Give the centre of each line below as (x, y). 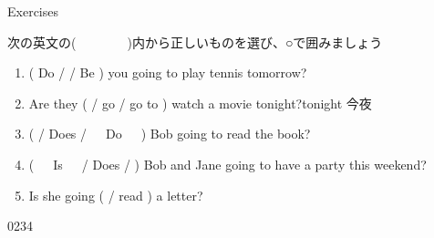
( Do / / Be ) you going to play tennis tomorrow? (168, 72)
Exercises (33, 11)
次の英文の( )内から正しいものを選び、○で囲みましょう (195, 41)
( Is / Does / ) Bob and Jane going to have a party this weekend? (227, 164)
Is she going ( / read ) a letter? (116, 195)
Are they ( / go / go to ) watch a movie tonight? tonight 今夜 (200, 103)
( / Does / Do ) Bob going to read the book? (170, 134)
